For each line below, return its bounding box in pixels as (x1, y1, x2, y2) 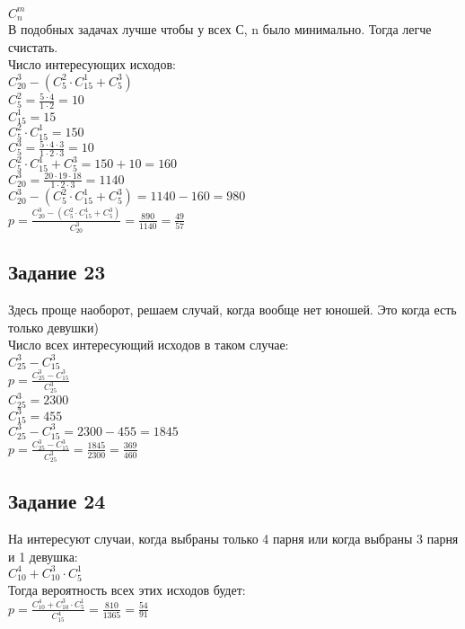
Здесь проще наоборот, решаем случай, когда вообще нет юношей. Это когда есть (8, 300, 457, 319)
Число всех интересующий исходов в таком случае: (8, 335, 289, 354)
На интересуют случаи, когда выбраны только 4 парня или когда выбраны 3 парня (8, 529, 459, 548)
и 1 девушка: (8, 546, 78, 565)
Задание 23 (8, 258, 106, 286)
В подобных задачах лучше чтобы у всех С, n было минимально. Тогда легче (8, 19, 432, 38)
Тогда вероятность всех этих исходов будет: (8, 580, 246, 598)
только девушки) (8, 317, 99, 336)
